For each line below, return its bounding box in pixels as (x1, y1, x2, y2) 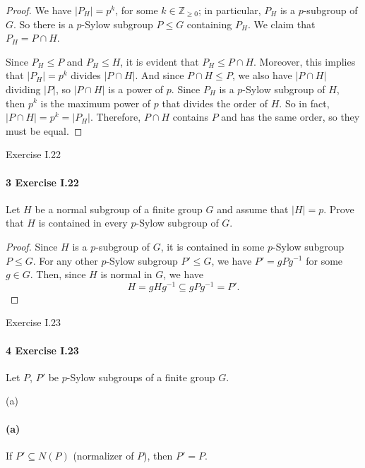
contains (172, 109, 208, 124)
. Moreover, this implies (253, 54, 356, 68)
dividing (6, 81, 41, 96)
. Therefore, (90, 109, 141, 124)
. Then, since (30, 267, 86, 282)
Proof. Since (6, 239, 58, 253)
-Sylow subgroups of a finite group (66, 369, 215, 384)
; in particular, (198, 3, 261, 17)
